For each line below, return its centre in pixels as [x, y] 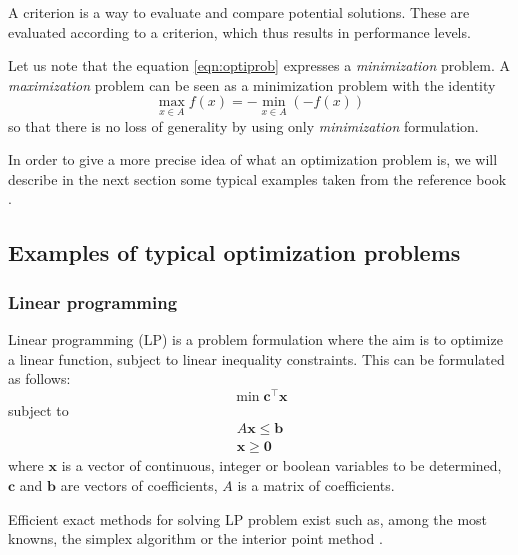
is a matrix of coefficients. [316, 485]
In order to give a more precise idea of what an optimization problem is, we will [253, 159]
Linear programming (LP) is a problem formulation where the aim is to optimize [255, 338]
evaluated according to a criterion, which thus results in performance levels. [239, 31]
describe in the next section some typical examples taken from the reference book [257, 178]
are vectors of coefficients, [139, 485]
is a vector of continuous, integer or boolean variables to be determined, [281, 465]
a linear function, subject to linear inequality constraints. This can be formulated [256, 358]
